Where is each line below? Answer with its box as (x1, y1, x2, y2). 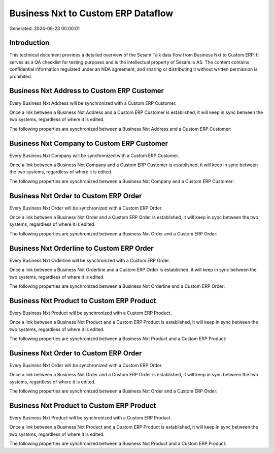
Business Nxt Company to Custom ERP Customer (9, 139, 168, 147)
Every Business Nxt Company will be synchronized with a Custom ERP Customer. (9, 153, 180, 159)
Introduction (9, 39, 50, 47)
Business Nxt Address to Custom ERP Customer (9, 86, 164, 95)
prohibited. (9, 73, 32, 79)
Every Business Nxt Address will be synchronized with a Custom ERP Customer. (9, 100, 177, 106)
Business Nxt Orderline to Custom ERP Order (9, 244, 154, 253)
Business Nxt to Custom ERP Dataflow (9, 8, 174, 19)
